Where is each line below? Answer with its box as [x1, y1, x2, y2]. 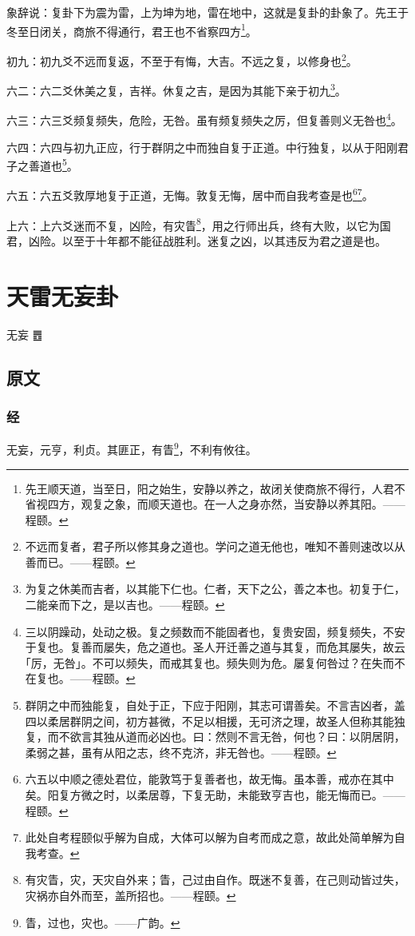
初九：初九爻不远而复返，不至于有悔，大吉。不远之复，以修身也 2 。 [6, 50, 358, 69]
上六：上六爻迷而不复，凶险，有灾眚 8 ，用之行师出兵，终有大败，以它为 [6, 214, 380, 233]
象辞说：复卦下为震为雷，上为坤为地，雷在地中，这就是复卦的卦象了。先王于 [6, 4, 409, 20]
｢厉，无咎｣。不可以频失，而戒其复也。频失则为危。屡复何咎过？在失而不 [25, 654, 405, 671]
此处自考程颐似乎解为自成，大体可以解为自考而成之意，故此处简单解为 [25, 829, 394, 846]
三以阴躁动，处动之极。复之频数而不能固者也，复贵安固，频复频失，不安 [25, 623, 405, 639]
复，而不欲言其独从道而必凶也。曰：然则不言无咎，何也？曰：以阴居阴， [25, 728, 405, 745]
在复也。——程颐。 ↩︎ [25, 670, 136, 687]
